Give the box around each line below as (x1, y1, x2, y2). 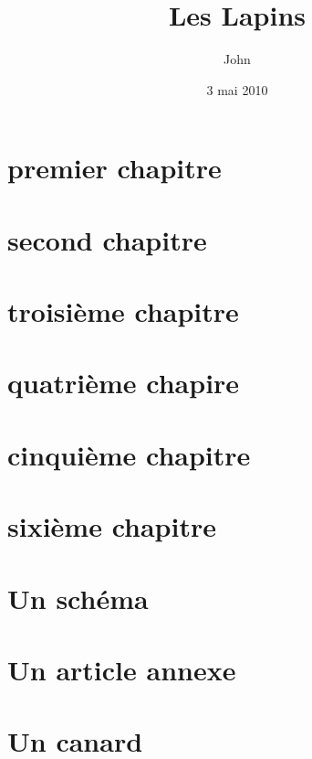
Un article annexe (7, 650, 236, 688)
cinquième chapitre (7, 435, 251, 473)
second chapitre (7, 220, 207, 258)
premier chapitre (7, 149, 222, 187)
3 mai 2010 (206, 80, 268, 99)
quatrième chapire (7, 364, 240, 401)
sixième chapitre (7, 508, 216, 545)
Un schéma (7, 579, 149, 616)
